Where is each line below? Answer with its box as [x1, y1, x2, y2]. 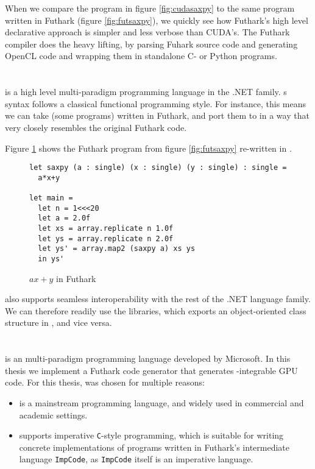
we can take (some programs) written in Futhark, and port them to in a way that [5, 109, 310, 122]
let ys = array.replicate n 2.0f [38, 234, 174, 243]
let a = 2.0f [38, 214, 91, 223]
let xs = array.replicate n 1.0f [38, 224, 174, 233]
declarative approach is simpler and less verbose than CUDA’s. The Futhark [5, 26, 290, 38]
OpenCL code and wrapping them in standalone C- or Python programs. [5, 49, 277, 62]
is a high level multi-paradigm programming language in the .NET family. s [5, 85, 287, 98]
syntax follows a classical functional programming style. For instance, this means [5, 97, 306, 110]
